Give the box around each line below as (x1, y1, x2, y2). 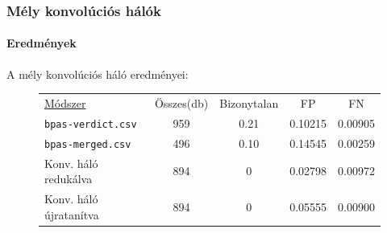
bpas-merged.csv (44, 138, 131, 150)
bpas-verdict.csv (44, 118, 137, 130)
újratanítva (44, 206, 99, 223)
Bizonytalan (219, 94, 279, 111)
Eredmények (6, 35, 77, 51)
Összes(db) (154, 94, 209, 111)
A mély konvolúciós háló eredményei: (6, 65, 189, 82)
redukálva (44, 170, 93, 187)
